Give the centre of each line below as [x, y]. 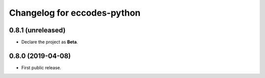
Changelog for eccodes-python [75, 13]
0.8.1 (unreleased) [37, 30]
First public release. [41, 67]
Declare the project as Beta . [50, 42]
